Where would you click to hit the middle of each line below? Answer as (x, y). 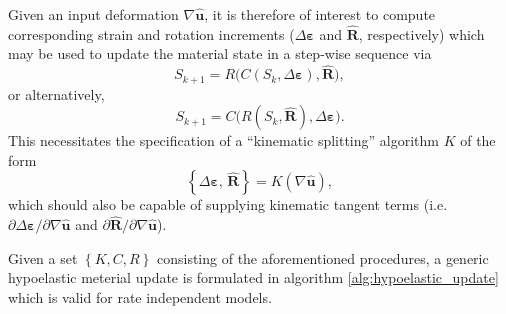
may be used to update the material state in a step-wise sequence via (220, 53)
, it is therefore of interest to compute (320, 14)
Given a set (43, 257)
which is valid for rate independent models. (140, 297)
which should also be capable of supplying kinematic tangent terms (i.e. (228, 204)
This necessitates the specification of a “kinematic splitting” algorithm (223, 140)
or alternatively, (56, 93)
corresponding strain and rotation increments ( (151, 33)
